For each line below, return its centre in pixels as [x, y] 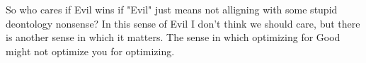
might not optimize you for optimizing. [90, 51]
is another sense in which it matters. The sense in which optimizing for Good [173, 37]
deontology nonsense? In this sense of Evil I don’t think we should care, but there [183, 23]
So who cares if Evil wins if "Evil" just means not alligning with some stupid [172, 10]
